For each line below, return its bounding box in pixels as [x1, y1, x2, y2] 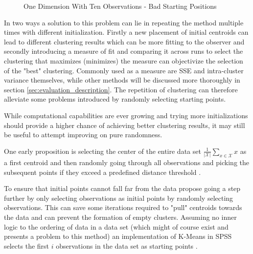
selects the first [4, 240, 49, 251]
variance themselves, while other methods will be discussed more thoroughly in [4, 75, 240, 85]
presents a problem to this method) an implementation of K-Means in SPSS [4, 231, 232, 241]
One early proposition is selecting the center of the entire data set [4, 146, 201, 156]
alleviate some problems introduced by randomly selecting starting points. [4, 94, 226, 104]
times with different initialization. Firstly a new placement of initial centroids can [4, 27, 249, 37]
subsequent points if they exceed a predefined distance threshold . [4, 167, 201, 177]
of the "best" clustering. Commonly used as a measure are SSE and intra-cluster [4, 65, 244, 75]
